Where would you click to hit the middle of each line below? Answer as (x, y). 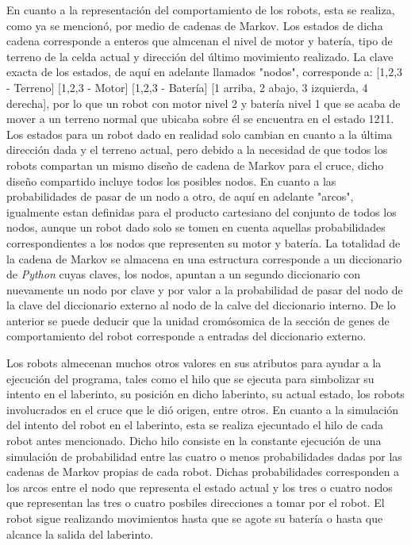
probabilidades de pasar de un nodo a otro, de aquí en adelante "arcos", (180, 196)
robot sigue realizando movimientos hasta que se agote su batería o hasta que (195, 518)
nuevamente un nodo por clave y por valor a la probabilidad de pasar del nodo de (205, 289)
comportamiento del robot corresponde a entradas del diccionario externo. (186, 336)
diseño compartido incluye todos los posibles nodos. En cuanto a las (171, 180)
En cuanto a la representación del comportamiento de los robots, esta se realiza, (201, 10)
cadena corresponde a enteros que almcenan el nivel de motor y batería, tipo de (200, 41)
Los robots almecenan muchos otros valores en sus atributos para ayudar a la (194, 363)
